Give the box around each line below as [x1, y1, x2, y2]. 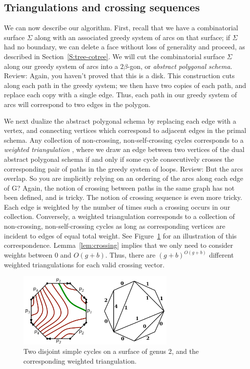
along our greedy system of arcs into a [4, 61, 118, 71]
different [209, 250, 234, 260]
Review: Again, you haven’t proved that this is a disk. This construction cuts [4, 70, 235, 81]
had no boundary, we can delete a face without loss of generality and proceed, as [4, 42, 245, 52]
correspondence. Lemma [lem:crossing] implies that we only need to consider [4, 240, 233, 250]
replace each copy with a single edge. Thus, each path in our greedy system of [4, 89, 237, 100]
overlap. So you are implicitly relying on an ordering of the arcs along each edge [4, 173, 243, 183]
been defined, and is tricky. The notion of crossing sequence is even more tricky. [4, 192, 242, 202]
